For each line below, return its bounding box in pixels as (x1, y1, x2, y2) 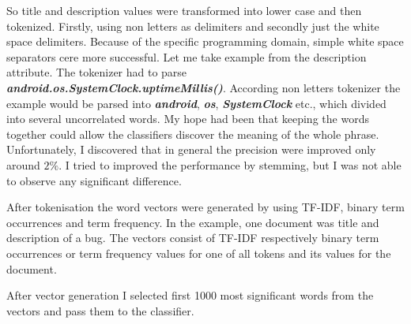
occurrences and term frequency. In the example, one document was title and (6, 214, 379, 230)
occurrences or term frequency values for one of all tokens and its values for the (6, 244, 391, 261)
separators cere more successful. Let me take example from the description (6, 48, 367, 65)
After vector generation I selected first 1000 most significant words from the (6, 287, 374, 304)
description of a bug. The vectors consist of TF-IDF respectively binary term (6, 229, 379, 246)
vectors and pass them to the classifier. (6, 302, 194, 318)
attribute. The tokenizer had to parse (6, 64, 187, 80)
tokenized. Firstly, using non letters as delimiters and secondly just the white (6, 17, 379, 34)
